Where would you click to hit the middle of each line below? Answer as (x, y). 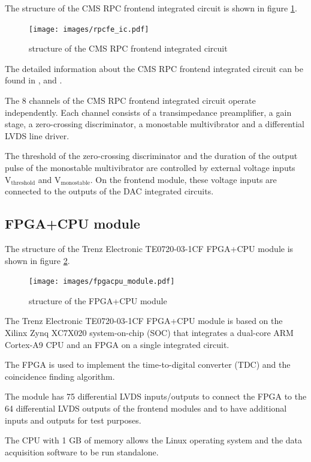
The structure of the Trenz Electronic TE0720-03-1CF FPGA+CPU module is (149, 248)
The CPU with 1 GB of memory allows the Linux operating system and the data (154, 440)
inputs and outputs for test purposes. (73, 420)
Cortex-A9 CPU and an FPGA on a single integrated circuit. (117, 344)
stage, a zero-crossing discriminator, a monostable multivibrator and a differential (155, 124)
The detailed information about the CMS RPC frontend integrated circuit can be (154, 68)
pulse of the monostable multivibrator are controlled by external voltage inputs (150, 167)
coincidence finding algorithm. (60, 376)
